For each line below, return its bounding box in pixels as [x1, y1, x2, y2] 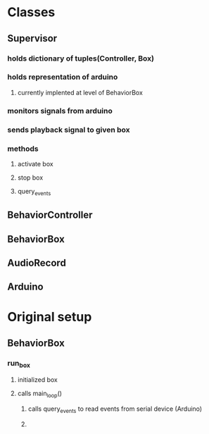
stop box [17, 173, 44, 182]
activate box [17, 159, 54, 168]
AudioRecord [7, 256, 67, 268]
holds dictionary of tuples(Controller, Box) [7, 54, 155, 63]
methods [7, 144, 39, 154]
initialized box [17, 376, 58, 384]
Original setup [7, 309, 92, 325]
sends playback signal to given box [7, 125, 130, 135]
